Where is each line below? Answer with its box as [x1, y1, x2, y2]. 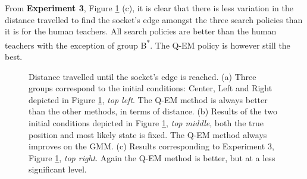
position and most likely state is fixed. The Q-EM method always [29, 128, 267, 140]
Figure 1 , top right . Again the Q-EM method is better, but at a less [29, 151, 275, 164]
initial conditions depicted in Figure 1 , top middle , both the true [29, 117, 264, 129]
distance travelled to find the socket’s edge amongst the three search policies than [5, 13, 303, 25]
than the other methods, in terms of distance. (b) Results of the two [29, 105, 277, 117]
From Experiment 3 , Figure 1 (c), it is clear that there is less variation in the [5, 2, 293, 14]
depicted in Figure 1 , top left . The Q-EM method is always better [29, 93, 268, 106]
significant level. [29, 163, 87, 175]
